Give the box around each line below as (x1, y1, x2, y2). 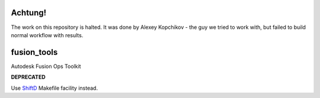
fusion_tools (11, 47, 58, 57)
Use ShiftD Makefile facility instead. (11, 84, 98, 92)
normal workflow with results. (11, 31, 84, 38)
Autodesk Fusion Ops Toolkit (11, 63, 81, 70)
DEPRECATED (11, 74, 46, 81)
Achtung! (11, 8, 47, 18)
